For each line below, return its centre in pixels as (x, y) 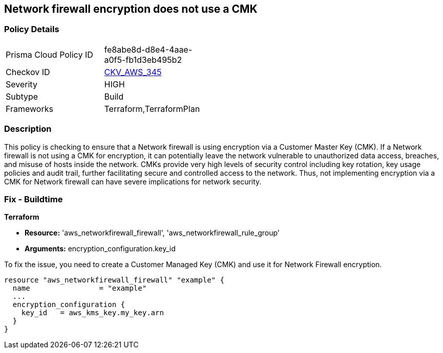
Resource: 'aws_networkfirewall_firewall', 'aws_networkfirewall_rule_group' (152, 233)
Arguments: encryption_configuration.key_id (100, 249)
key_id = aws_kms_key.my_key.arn (92, 313)
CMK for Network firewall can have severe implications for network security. (133, 181)
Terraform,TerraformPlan (152, 109)
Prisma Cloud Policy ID (49, 54)
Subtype (22, 96)
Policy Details (32, 29)
